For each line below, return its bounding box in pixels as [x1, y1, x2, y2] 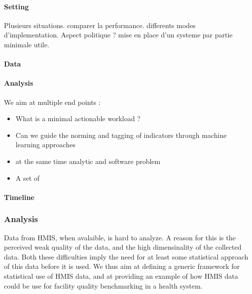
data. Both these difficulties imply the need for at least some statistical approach [4, 251, 249, 261]
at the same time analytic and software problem [15, 156, 161, 166]
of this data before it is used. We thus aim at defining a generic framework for [4, 261, 240, 271]
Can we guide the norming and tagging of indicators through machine [15, 130, 227, 140]
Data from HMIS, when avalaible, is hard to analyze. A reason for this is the [4, 232, 236, 242]
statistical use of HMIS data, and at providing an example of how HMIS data [4, 270, 238, 281]
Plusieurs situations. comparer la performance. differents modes [4, 20, 196, 30]
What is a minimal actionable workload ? [15, 113, 141, 124]
